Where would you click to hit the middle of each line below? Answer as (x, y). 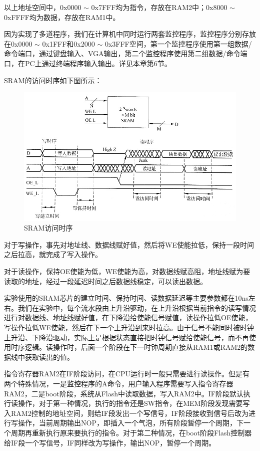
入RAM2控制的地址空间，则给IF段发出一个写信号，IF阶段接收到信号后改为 (126, 413)
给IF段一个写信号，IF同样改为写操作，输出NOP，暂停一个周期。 (110, 442)
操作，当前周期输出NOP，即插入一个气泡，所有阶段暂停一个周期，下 (130, 423)
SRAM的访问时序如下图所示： (53, 80)
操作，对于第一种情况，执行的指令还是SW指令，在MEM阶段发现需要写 (134, 403)
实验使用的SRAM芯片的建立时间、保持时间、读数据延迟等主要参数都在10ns (126, 298)
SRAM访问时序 (48, 228)
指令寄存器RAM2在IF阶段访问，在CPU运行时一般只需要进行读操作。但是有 (127, 374)
